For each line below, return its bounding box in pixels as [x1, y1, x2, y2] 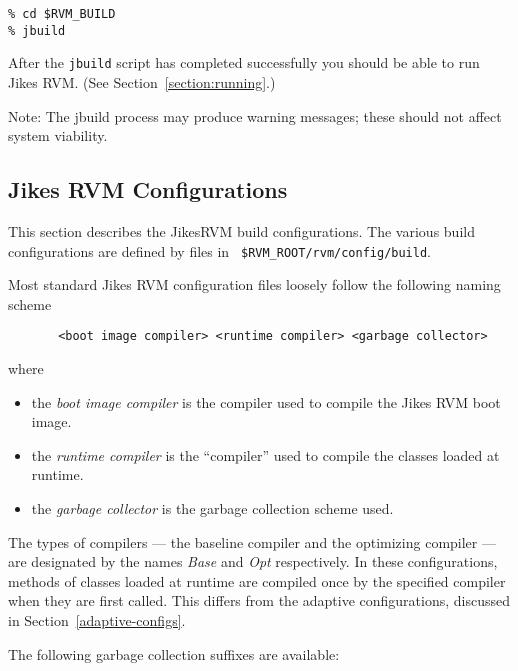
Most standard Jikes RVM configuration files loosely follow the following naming [8, 274, 501, 295]
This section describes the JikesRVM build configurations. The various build [8, 220, 475, 241]
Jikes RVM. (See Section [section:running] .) [8, 71, 276, 92]
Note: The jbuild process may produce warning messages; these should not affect [8, 105, 502, 126]
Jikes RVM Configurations [8, 174, 288, 205]
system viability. [8, 125, 108, 146]
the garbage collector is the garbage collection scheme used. [31, 498, 394, 519]
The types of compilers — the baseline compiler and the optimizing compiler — [8, 531, 496, 552]
